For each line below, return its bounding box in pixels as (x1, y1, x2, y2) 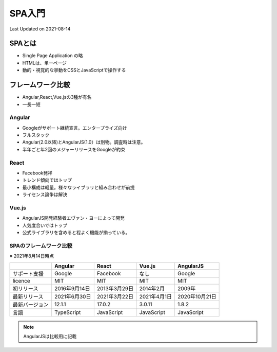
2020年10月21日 (177, 293, 216, 300)
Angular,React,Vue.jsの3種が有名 (22, 94, 92, 100)
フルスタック (22, 132, 50, 138)
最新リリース (12, 293, 44, 300)
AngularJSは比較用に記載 (23, 333, 77, 339)
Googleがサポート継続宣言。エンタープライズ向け (22, 125, 128, 131)
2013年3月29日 (96, 285, 134, 292)
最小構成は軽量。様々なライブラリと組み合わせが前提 (22, 184, 135, 190)
